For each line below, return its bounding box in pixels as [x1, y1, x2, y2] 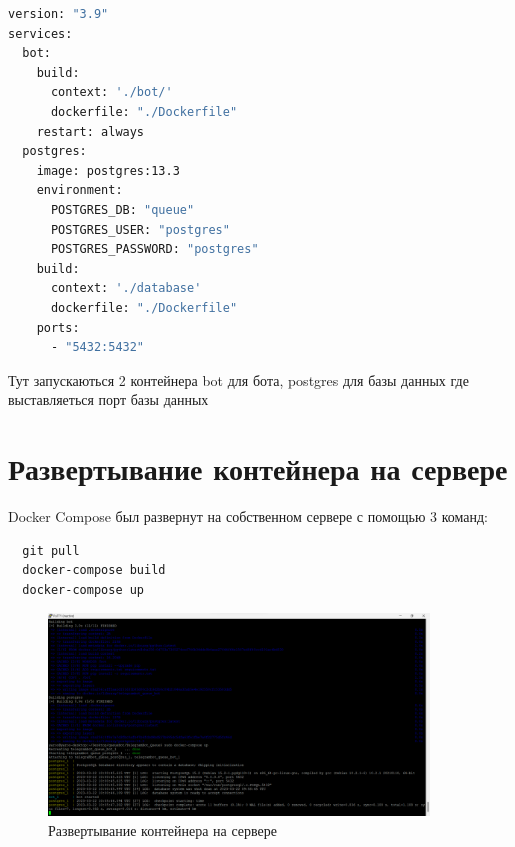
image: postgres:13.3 [36, 163, 180, 178]
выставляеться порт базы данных [8, 389, 209, 410]
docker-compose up [22, 582, 145, 597]
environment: [36, 183, 123, 198]
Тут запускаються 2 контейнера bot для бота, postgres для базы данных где [8, 369, 469, 390]
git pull [22, 543, 80, 558]
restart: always [36, 124, 145, 139]
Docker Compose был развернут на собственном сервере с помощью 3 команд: [8, 506, 489, 526]
